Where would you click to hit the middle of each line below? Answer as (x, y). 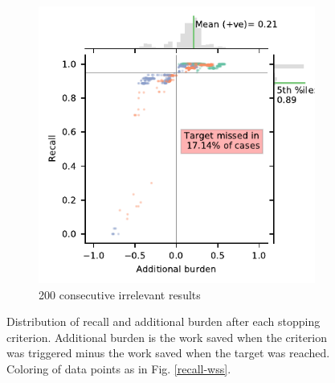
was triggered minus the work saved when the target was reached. (168, 353)
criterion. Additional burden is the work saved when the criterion (167, 337)
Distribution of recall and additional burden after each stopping (163, 321)
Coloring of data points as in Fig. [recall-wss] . (119, 368)
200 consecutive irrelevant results (120, 294)
